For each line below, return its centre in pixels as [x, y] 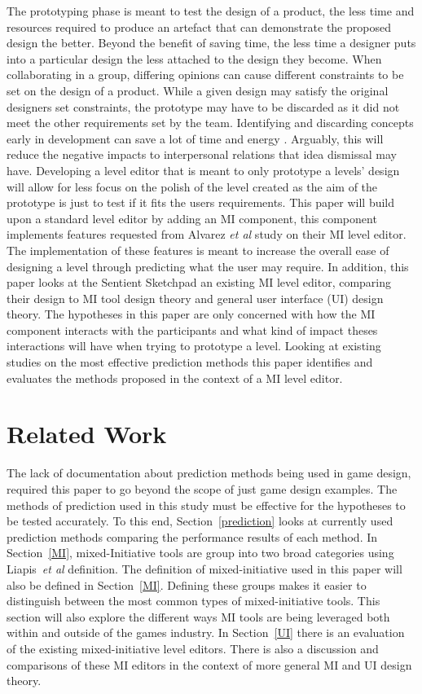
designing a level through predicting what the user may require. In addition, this [208, 266]
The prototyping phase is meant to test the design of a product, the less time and [211, 11]
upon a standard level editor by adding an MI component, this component [192, 218]
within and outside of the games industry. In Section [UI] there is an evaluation [206, 633]
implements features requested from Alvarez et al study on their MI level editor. [207, 234]
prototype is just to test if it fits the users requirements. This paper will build [201, 202]
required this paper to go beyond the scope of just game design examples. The [202, 488]
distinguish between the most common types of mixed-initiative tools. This [193, 601]
